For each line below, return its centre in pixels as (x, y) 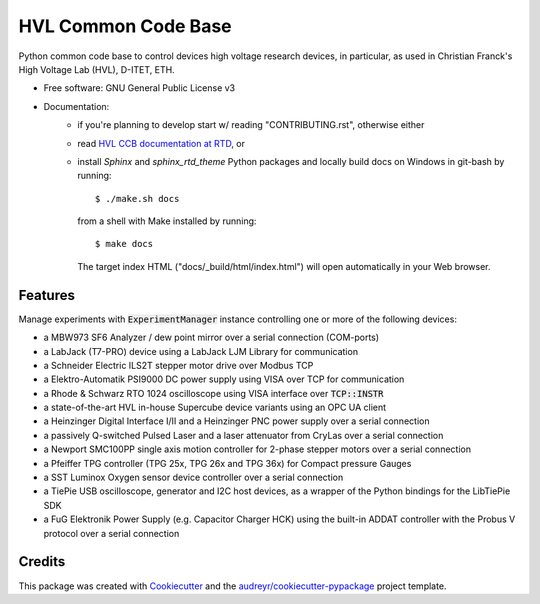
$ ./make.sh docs (137, 198)
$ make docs (124, 244)
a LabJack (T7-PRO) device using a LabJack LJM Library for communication (201, 351)
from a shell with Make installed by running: (167, 221)
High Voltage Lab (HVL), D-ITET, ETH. (96, 69)
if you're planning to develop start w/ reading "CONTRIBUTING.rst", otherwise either (251, 125)
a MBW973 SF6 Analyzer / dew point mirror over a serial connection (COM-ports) (211, 337)
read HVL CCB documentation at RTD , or (161, 143)
